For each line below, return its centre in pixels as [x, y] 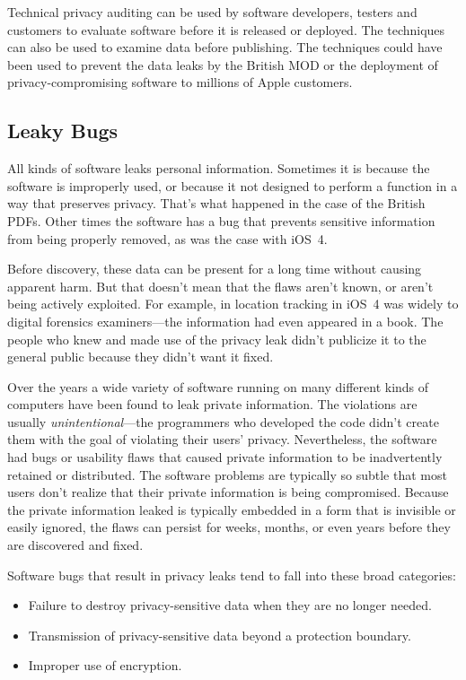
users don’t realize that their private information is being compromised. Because [228, 492]
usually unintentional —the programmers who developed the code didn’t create [223, 421]
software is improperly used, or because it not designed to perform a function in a [233, 185]
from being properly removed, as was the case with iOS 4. [167, 238]
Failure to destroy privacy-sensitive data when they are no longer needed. [230, 605]
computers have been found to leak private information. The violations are [212, 404]
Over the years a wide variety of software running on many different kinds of [218, 386]
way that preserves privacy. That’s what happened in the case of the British [216, 203]
